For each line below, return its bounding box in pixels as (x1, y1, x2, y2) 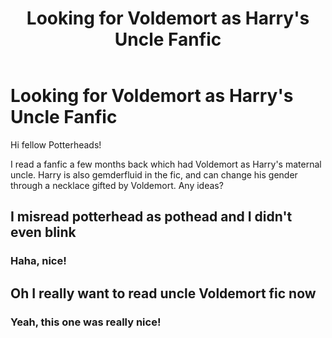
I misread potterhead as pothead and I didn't (10, 208, 293, 226)
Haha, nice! (10, 254, 67, 268)
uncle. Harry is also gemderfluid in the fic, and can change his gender (10, 168, 298, 181)
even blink (10, 224, 77, 241)
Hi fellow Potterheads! (10, 138, 102, 151)
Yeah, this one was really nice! (10, 315, 162, 329)
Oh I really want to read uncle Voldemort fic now (10, 285, 317, 302)
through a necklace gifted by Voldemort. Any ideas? (10, 179, 224, 191)
